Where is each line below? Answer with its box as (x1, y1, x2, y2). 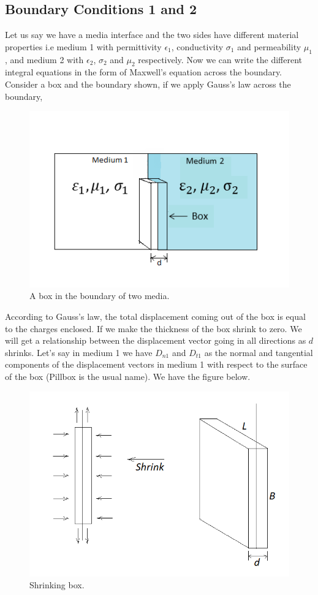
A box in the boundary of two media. (29, 289, 170, 302)
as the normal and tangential (204, 346, 313, 358)
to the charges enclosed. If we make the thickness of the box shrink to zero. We (5, 322, 302, 335)
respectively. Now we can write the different (138, 53, 303, 66)
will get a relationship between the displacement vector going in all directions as (5, 334, 306, 347)
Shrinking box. (29, 578, 85, 591)
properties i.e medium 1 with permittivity (5, 40, 162, 53)
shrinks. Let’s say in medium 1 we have (5, 346, 153, 358)
